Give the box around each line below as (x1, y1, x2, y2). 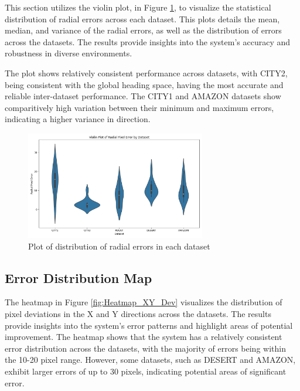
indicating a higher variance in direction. (5, 113, 151, 125)
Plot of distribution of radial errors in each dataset (28, 240, 210, 252)
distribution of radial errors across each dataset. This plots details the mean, (5, 12, 280, 25)
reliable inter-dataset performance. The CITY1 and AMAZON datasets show (5, 90, 281, 102)
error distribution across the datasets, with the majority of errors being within (5, 342, 286, 354)
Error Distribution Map (5, 268, 152, 286)
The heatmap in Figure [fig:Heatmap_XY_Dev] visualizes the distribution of (5, 296, 282, 308)
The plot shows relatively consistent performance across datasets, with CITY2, (5, 66, 288, 79)
